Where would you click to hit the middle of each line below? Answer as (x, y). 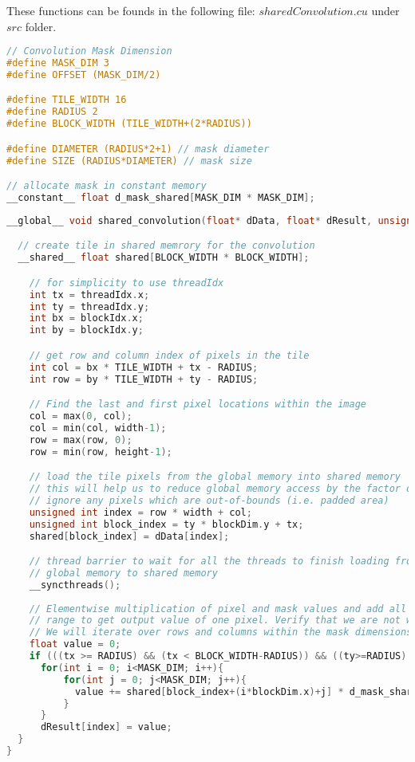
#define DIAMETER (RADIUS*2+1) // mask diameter (138, 149)
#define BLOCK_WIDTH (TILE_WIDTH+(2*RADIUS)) (129, 124)
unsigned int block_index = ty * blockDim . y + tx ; (166, 524)
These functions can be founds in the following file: (131, 10)
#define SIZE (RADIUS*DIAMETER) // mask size (129, 161)
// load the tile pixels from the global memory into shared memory (215, 477)
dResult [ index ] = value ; (106, 727)
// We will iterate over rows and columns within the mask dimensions (221, 632)
